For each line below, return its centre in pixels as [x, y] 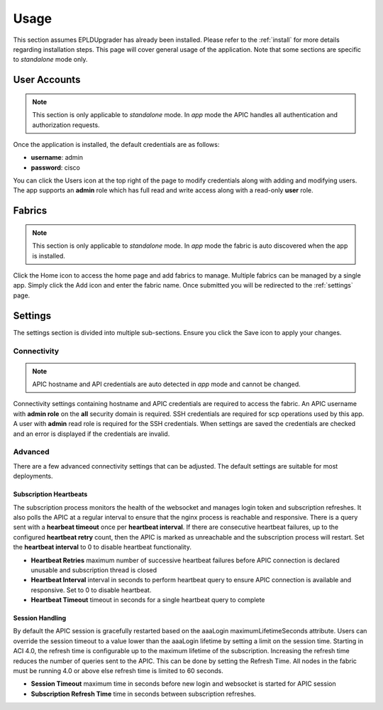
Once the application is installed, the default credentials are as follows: [116, 144]
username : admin [57, 158]
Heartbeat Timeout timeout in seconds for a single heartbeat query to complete [148, 600]
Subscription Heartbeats [50, 494]
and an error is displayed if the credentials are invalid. [91, 434]
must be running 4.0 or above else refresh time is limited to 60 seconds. [118, 671]
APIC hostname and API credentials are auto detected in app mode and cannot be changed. [166, 384]
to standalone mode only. [50, 60]
